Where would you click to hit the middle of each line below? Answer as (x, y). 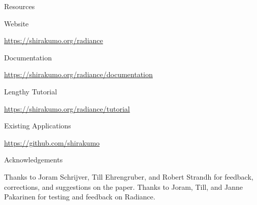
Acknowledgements (34, 160)
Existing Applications (38, 126)
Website (17, 23)
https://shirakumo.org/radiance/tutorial (67, 108)
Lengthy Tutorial (31, 91)
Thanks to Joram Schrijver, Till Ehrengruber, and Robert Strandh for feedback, (129, 176)
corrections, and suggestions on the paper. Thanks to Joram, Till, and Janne (123, 186)
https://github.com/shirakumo (52, 142)
